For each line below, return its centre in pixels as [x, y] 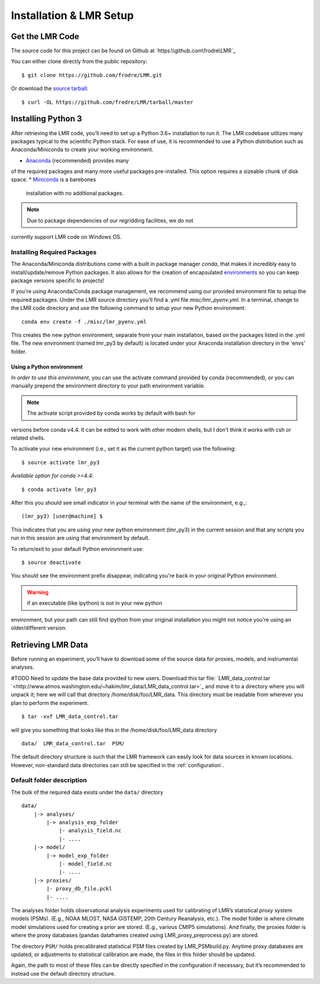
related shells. [28, 438]
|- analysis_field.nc [90, 831]
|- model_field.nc [86, 864]
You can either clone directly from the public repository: [79, 62]
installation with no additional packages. [75, 193]
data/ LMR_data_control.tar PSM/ [73, 743]
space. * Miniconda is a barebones [53, 180]
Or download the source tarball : [50, 88]
